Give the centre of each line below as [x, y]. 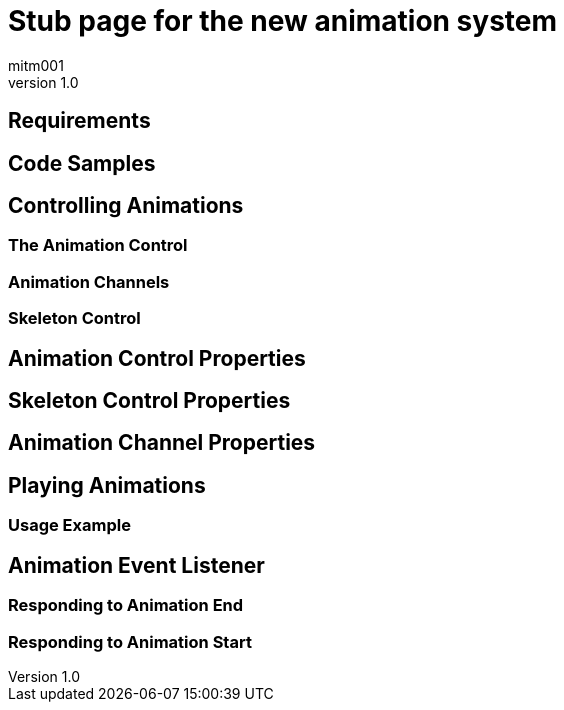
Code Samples [82, 163]
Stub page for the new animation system [283, 21]
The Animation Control [98, 245]
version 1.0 [43, 82]
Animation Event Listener [136, 565]
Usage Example [69, 525]
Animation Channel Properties [162, 443]
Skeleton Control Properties [149, 401]
